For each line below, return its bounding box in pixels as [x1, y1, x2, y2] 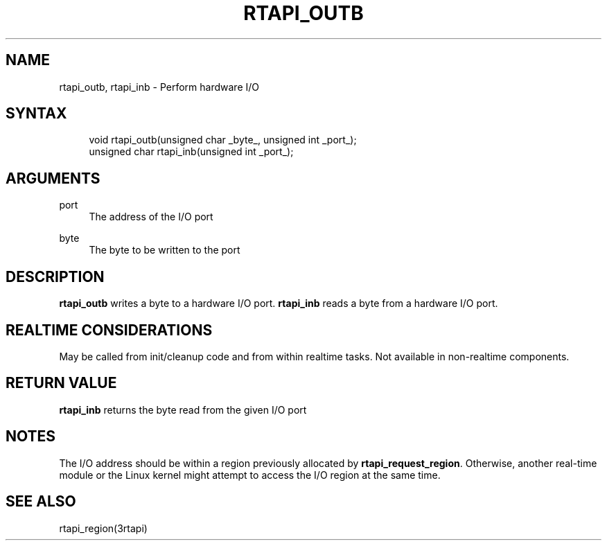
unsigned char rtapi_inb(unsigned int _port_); [89, 146, 294, 158]
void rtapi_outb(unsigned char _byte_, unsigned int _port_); [89, 134, 357, 146]
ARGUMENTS [6, 169, 100, 187]
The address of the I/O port [89, 211, 213, 223]
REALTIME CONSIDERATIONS [6, 321, 213, 339]
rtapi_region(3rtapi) [59, 522, 148, 534]
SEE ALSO [6, 493, 76, 511]
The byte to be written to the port [89, 244, 240, 256]
